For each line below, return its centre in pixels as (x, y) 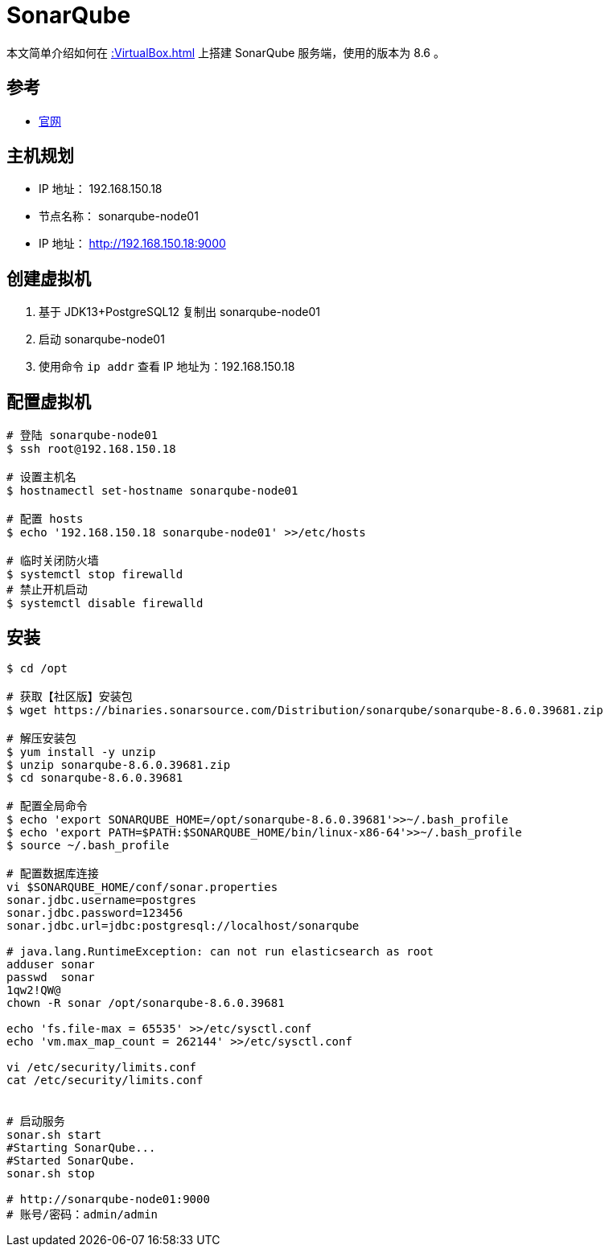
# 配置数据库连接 (53, 873)
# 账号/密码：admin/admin (82, 1214)
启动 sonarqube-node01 (102, 339)
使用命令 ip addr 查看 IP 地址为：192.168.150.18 (167, 367)
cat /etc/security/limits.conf (105, 1080)
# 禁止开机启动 (47, 590)
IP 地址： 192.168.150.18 (101, 189)
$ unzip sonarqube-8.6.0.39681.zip (119, 764)
